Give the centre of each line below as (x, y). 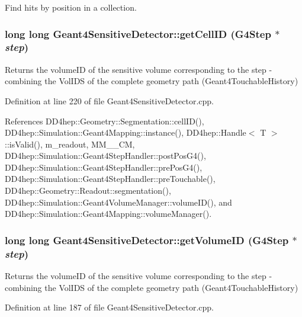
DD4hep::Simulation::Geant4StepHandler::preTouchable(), (110, 179)
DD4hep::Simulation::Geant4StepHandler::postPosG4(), (105, 156)
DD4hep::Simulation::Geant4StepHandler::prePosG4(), (104, 167)
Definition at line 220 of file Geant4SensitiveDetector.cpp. (109, 100)
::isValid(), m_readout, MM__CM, (70, 144)
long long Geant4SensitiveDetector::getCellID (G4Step (138, 33)
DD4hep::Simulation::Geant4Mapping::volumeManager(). (108, 214)
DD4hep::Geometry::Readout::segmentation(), (88, 190)
